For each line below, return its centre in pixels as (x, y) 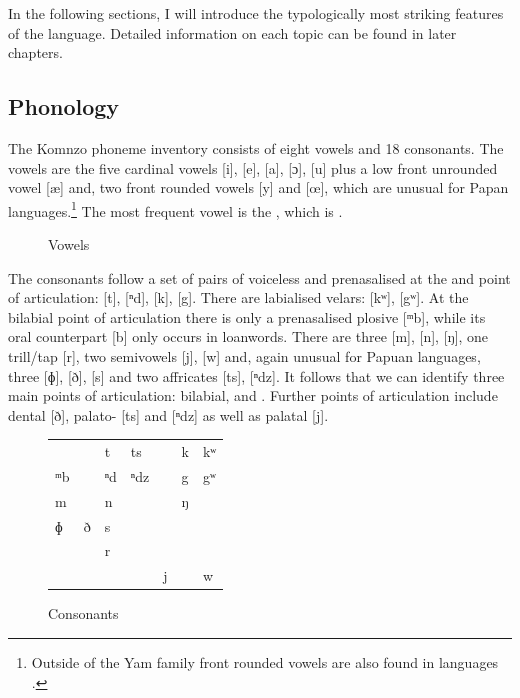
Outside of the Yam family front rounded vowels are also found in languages (265, 662)
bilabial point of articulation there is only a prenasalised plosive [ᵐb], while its (247, 316)
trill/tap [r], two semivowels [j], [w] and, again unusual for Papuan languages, (244, 355)
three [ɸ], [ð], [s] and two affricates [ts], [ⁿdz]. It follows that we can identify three (256, 375)
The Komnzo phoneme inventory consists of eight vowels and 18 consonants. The (256, 147)
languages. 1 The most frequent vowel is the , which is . (175, 209)
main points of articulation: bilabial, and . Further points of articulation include (253, 395)
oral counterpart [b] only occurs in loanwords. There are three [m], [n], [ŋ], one (248, 336)
